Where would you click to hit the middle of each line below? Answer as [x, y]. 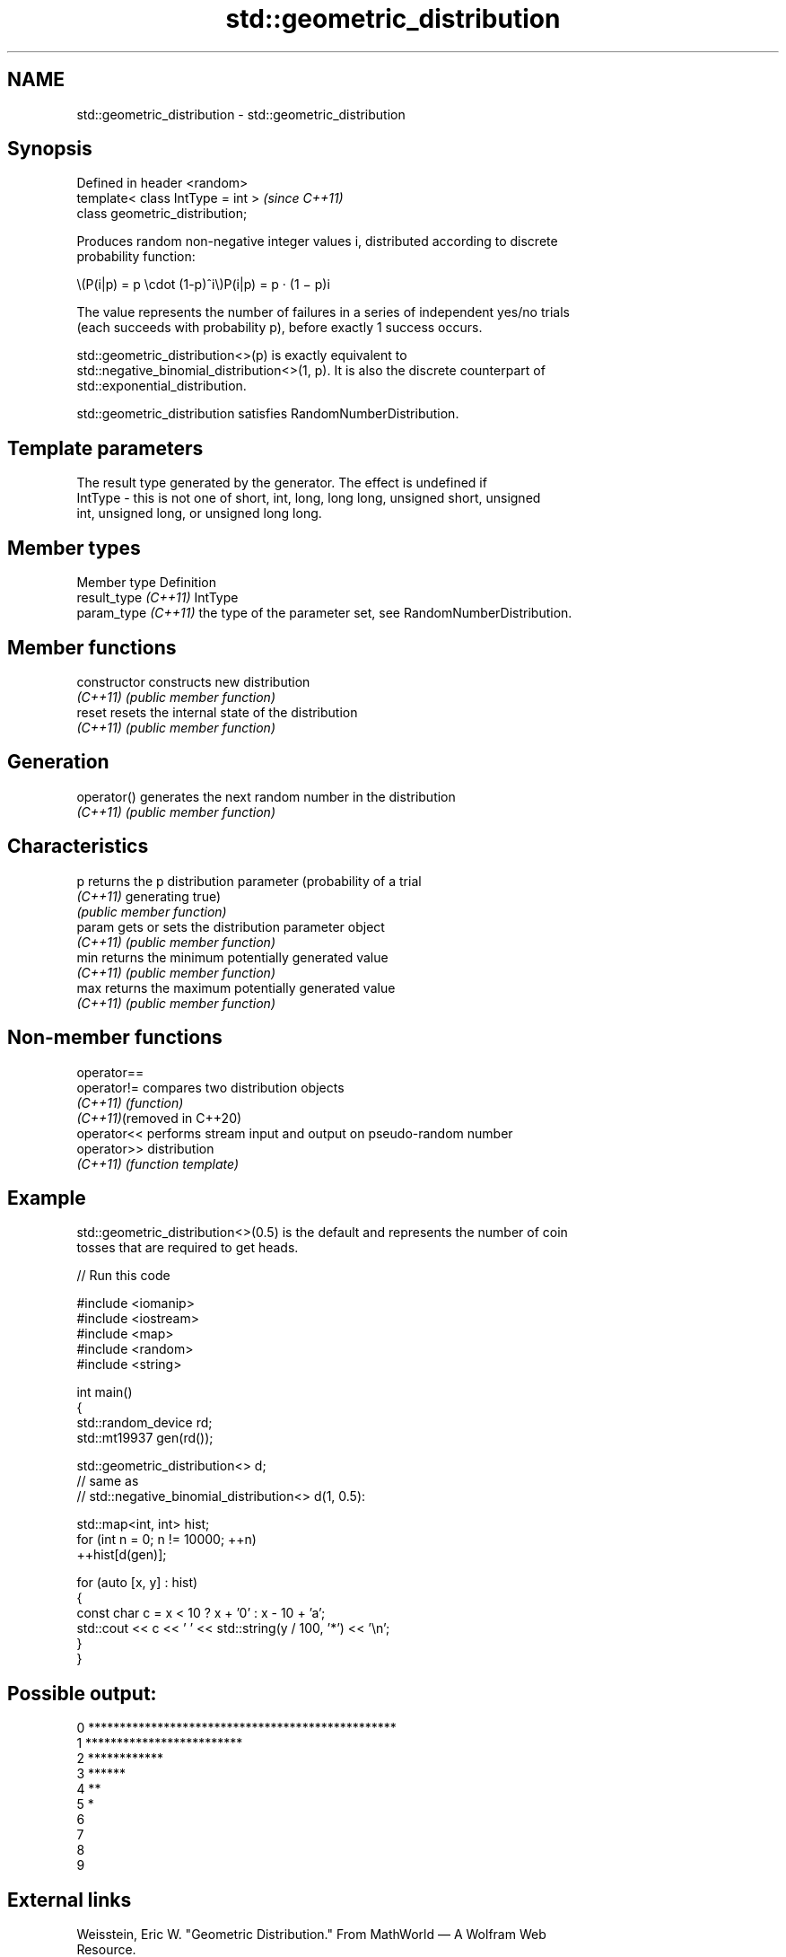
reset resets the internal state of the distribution [217, 712]
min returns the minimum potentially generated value [232, 957]
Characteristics [78, 847]
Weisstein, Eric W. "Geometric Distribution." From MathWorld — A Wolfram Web [311, 1935]
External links [70, 1900]
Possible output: [82, 1693]
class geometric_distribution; [162, 214]
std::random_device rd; [144, 1423]
